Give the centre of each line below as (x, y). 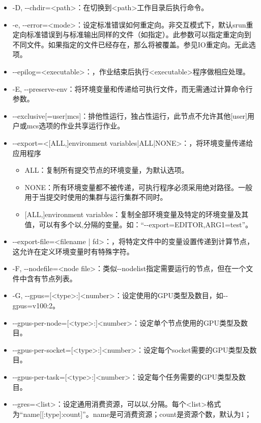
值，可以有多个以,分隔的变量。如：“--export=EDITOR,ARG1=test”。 (139, 224)
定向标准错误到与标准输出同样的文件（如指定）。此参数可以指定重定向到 (132, 34)
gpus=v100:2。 (36, 306)
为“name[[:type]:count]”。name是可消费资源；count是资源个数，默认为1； (132, 414)
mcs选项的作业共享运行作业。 (76, 126)
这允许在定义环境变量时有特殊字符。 (73, 251)
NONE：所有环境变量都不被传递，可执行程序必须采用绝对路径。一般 (139, 187)
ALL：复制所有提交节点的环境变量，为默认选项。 (107, 170)
